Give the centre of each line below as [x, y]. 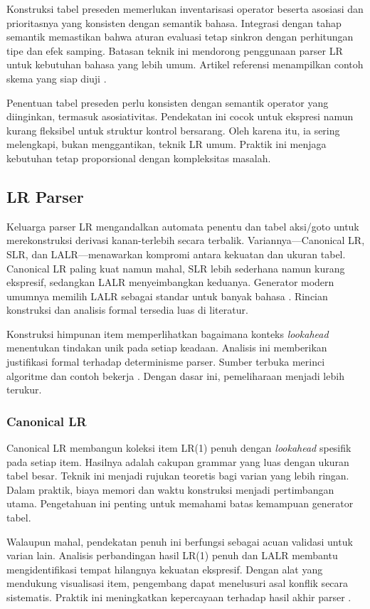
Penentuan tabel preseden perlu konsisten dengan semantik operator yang [168, 102]
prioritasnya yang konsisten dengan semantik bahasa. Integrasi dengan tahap [174, 22]
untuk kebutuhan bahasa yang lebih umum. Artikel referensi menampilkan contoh [185, 64]
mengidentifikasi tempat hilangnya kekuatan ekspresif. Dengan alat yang [165, 569]
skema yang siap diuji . [57, 78]
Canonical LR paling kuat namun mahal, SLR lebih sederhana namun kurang [176, 268]
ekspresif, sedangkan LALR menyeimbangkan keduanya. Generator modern [170, 282]
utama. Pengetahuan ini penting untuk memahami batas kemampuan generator [180, 503]
